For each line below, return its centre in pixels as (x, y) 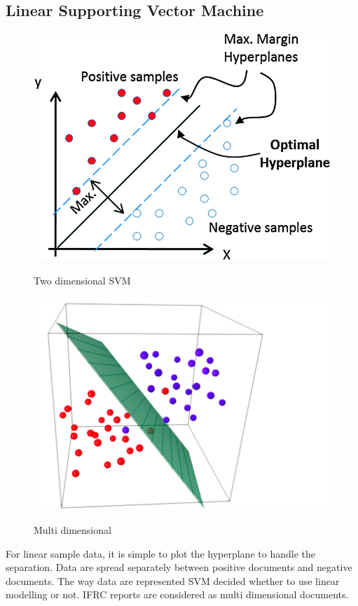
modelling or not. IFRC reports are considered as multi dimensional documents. (177, 594)
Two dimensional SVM (82, 280)
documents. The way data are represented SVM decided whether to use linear (173, 580)
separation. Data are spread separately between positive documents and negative (179, 567)
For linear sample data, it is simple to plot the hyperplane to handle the (160, 553)
